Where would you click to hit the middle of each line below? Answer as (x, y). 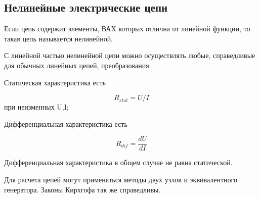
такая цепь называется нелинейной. (59, 38)
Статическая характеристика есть (55, 82)
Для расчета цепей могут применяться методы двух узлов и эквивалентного (121, 180)
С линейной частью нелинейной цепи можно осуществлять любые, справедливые (130, 55)
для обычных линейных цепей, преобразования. (78, 65)
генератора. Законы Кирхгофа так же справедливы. (82, 189)
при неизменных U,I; (36, 107)
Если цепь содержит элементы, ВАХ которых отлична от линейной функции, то (127, 29)
